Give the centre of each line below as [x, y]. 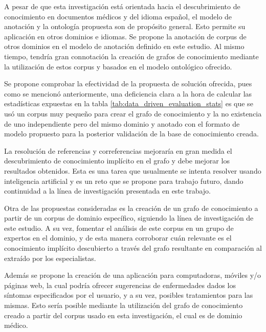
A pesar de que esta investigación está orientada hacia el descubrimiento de [122, 6]
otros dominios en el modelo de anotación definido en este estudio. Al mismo [124, 46]
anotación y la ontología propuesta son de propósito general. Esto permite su [125, 26]
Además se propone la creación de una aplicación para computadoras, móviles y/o [133, 275]
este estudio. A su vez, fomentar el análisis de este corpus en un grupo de [119, 228]
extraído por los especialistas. [50, 258]
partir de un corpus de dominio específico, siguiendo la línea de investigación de [129, 218]
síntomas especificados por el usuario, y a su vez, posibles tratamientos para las [129, 295]
